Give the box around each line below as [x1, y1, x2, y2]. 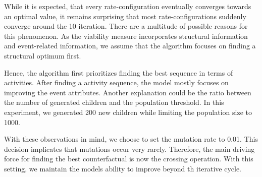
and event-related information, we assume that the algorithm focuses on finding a [4, 40, 256, 51]
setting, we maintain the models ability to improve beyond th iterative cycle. [4, 163, 241, 173]
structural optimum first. [4, 50, 81, 61]
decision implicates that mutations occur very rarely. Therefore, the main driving [4, 143, 255, 154]
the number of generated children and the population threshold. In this [4, 97, 224, 107]
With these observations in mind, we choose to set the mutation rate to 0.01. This [4, 134, 258, 144]
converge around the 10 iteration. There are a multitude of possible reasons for [4, 21, 248, 31]
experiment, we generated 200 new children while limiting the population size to [4, 106, 252, 117]
